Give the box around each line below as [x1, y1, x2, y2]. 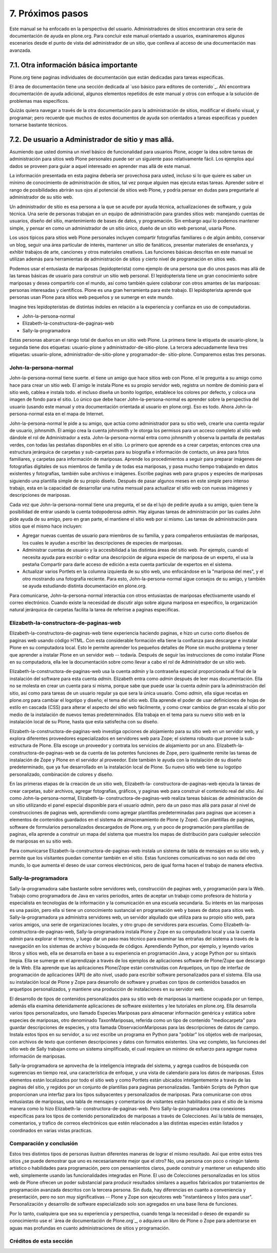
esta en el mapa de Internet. [44, 411, 105, 417]
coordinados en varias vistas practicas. [9, 1127, 92, 1133]
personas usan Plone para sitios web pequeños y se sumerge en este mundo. [9, 294, 174, 301]
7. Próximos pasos [9, 8, 88, 19]
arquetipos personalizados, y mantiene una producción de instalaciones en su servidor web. [9, 986, 205, 993]
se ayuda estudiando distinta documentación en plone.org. [22, 583, 147, 589]
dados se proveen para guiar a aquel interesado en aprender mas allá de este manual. [9, 163, 191, 169]
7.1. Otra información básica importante [9, 61, 138, 69]
